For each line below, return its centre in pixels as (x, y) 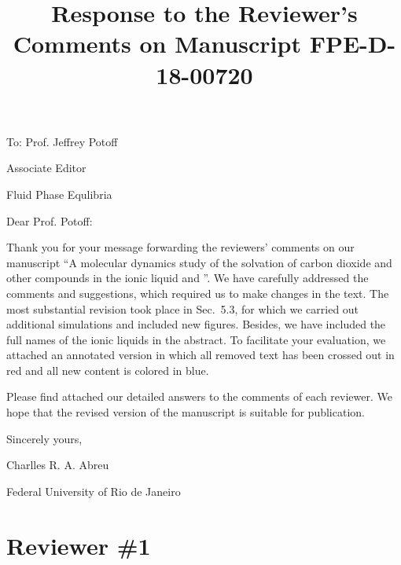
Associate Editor (46, 168)
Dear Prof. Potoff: (50, 220)
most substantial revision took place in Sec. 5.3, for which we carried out (183, 308)
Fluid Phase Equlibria (59, 194)
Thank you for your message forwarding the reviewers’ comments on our (180, 247)
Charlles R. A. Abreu (58, 465)
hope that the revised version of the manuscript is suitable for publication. (186, 412)
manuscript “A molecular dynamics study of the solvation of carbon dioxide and (199, 262)
